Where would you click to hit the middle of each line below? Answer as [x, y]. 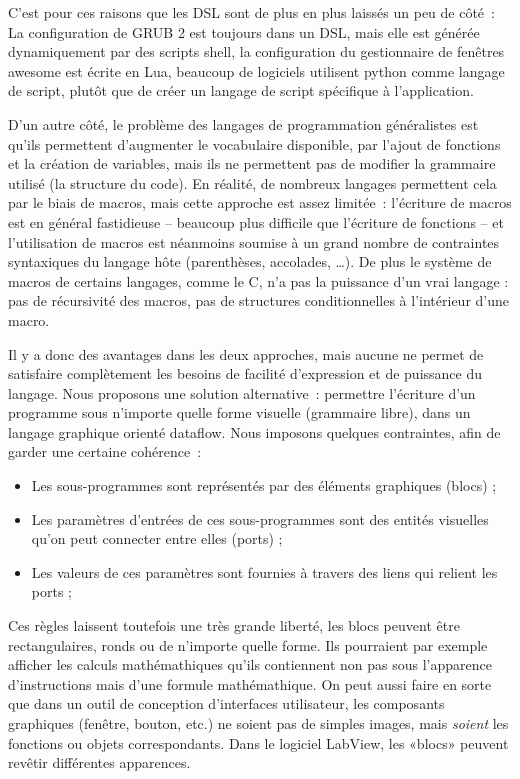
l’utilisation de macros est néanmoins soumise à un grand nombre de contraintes [254, 241]
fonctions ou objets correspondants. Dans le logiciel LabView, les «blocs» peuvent [258, 742]
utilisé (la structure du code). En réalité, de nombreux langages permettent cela [252, 182]
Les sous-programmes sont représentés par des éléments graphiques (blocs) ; [264, 485]
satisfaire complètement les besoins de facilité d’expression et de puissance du [245, 373]
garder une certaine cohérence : [105, 451]
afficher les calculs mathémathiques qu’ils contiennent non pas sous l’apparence [250, 664]
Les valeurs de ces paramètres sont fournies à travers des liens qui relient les [264, 571]
